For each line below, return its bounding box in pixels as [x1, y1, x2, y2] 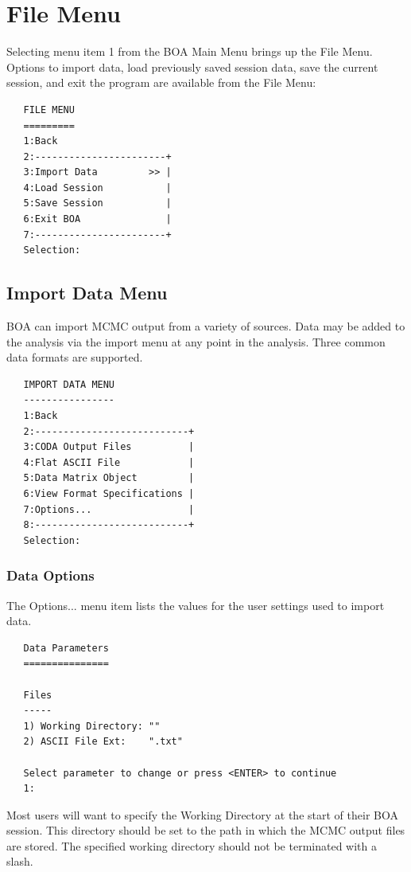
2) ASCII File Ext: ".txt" [23, 736, 183, 748]
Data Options [6, 565, 95, 585]
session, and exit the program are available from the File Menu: [6, 74, 316, 91]
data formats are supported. [6, 349, 143, 366]
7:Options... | [23, 503, 195, 515]
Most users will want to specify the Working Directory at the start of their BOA [6, 806, 398, 823]
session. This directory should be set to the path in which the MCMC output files [6, 822, 405, 839]
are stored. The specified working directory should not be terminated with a [6, 837, 377, 854]
